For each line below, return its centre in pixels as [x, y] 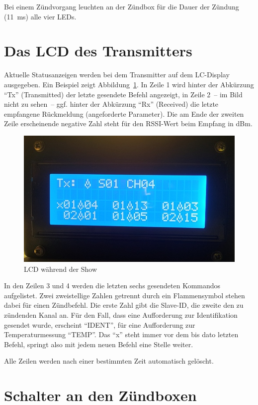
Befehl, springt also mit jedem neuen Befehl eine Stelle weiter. [99, 344]
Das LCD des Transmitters [98, 51]
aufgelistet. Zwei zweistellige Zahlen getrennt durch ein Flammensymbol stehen [125, 295]
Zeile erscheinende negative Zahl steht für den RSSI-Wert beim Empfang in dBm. [128, 123]
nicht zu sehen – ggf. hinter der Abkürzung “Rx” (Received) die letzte [111, 104]
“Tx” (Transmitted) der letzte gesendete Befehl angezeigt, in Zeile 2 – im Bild [123, 94]
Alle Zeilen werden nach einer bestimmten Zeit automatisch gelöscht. [109, 361]
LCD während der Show [61, 269]
